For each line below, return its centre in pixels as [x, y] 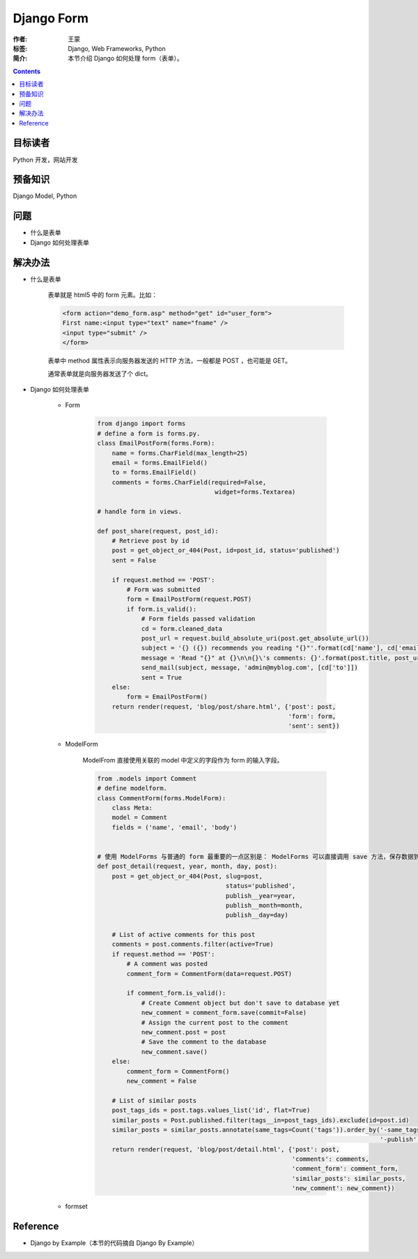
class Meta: [132, 808]
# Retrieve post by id [150, 541]
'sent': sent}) [314, 726]
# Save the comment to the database [204, 1042]
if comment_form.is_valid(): [176, 993]
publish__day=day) [257, 915]
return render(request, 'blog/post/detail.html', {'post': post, [226, 1149]
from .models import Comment [147, 778]
